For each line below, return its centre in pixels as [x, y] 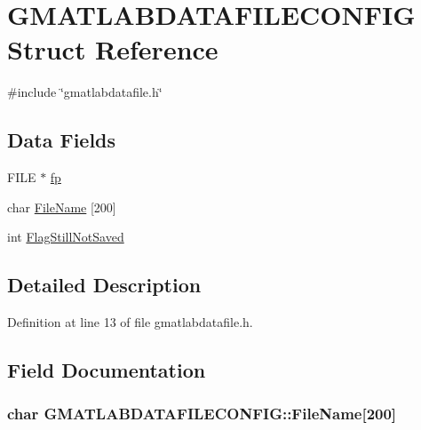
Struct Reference [113, 49]
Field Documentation [107, 370]
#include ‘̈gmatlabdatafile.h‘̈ [85, 92]
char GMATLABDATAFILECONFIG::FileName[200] [202, 414]
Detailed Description [104, 285]
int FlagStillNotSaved [66, 237]
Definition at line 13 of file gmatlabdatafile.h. [130, 322]
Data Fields [62, 140]
